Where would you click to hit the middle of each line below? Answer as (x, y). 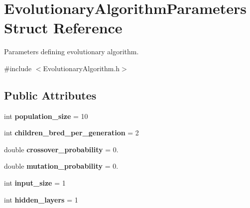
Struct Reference (63, 28)
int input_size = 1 (35, 183)
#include (18, 68)
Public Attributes (50, 95)
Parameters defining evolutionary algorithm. (71, 52)
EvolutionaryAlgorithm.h (81, 68)
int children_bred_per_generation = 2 (71, 133)
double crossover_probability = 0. (61, 149)
